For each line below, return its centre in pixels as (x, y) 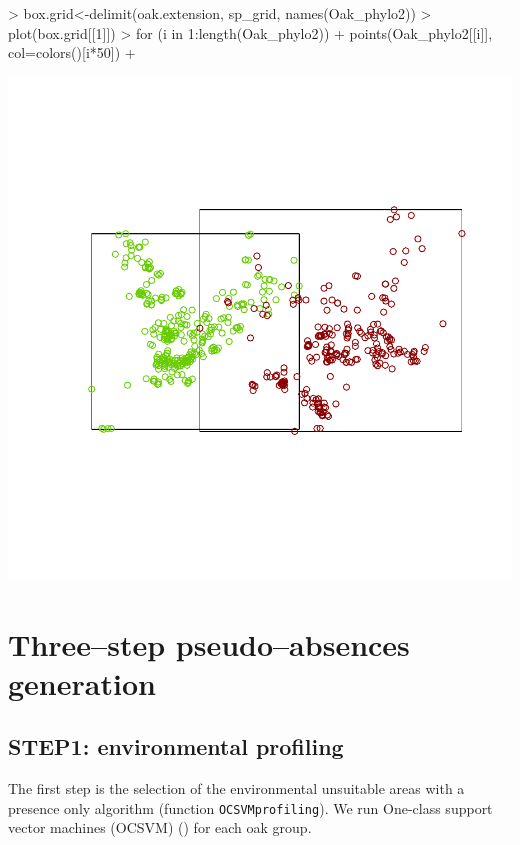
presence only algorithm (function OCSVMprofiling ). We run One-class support (250, 807)
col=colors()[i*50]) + (72, 52)
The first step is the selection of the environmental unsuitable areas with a (236, 788)
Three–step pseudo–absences (209, 643)
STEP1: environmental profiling (176, 746)
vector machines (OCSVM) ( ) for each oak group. (160, 827)
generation (82, 682)
